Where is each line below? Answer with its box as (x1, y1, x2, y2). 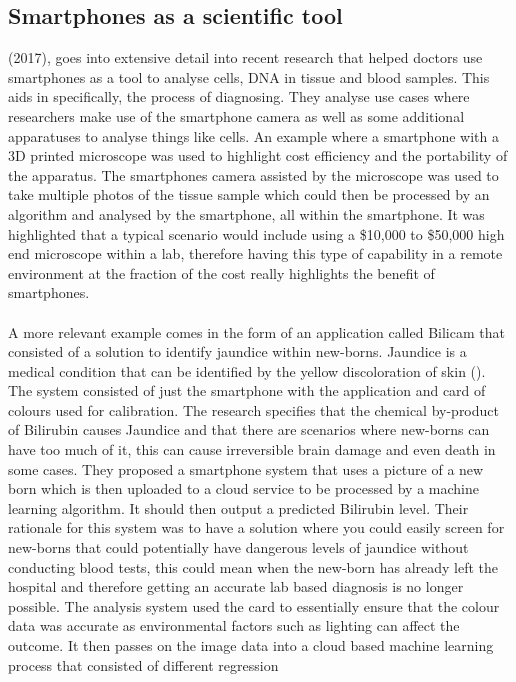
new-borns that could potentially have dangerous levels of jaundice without (8, 537, 469, 558)
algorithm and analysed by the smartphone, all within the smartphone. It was (8, 203, 485, 224)
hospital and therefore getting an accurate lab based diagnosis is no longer (8, 576, 464, 597)
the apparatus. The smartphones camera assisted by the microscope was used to (8, 164, 499, 185)
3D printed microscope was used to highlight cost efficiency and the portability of (8, 145, 508, 166)
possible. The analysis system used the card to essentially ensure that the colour (8, 595, 500, 616)
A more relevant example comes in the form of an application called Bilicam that (8, 321, 505, 342)
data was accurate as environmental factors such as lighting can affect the (8, 615, 460, 636)
